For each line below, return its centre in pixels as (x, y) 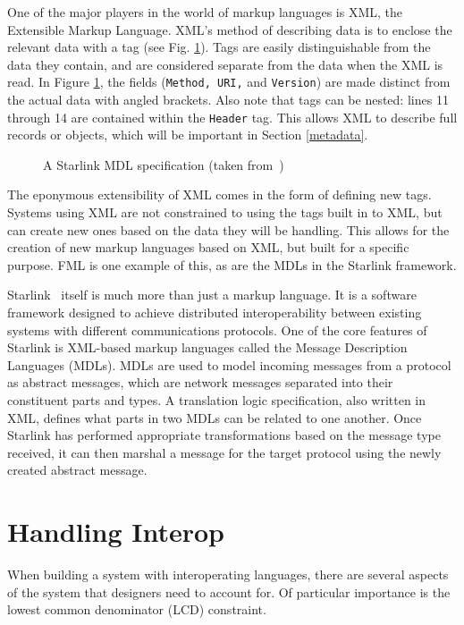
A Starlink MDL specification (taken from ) (164, 164)
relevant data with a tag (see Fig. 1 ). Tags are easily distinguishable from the (219, 47)
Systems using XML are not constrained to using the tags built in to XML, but (225, 212)
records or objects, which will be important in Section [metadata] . (188, 135)
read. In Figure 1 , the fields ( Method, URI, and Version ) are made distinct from (229, 82)
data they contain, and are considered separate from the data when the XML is (225, 64)
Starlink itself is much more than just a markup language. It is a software (212, 295)
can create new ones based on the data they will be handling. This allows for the (228, 229)
